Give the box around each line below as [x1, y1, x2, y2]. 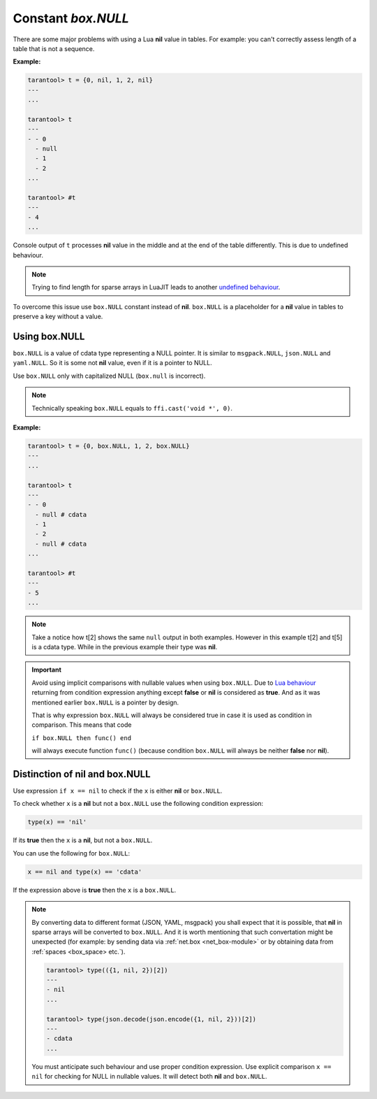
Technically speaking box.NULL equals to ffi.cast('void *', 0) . [31, 404, 233, 412]
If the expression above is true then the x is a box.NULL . [13, 886, 177, 894]
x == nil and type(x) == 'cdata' [27, 867, 142, 876]
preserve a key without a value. [13, 312, 103, 321]
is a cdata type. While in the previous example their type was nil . [31, 642, 218, 651]
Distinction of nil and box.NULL [13, 768, 151, 780]
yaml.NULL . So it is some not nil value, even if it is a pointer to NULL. [13, 359, 212, 367]
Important [31, 665, 62, 674]
